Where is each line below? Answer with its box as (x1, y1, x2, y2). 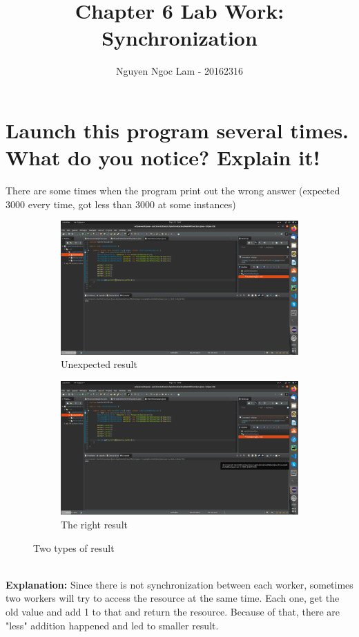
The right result (61, 517, 128, 531)
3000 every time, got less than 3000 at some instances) (6, 196, 236, 211)
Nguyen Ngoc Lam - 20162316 (115, 64, 244, 78)
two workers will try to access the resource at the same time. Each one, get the (6, 591, 340, 605)
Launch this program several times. (6, 116, 349, 144)
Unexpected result (61, 357, 137, 371)
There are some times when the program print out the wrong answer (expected (6, 183, 340, 198)
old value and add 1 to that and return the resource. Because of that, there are (6, 604, 340, 618)
